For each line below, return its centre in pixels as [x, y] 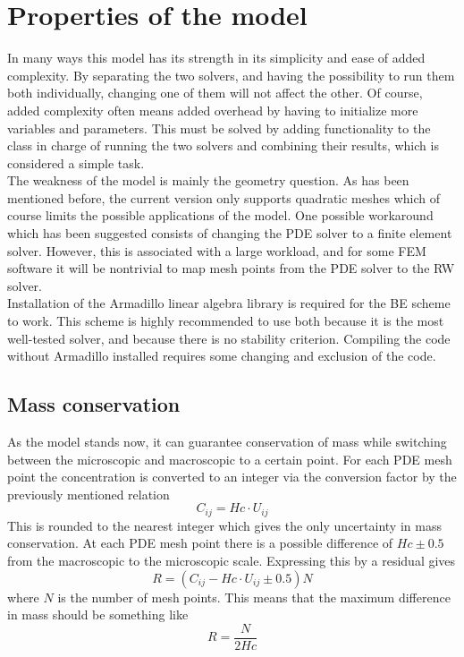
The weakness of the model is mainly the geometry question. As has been [208, 180]
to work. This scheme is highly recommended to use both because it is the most [226, 321]
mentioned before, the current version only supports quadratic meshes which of [224, 197]
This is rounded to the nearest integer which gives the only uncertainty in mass [224, 525]
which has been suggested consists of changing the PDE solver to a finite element [230, 233]
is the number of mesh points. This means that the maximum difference [254, 597]
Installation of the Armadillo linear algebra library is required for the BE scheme [229, 303]
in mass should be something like [98, 614]
